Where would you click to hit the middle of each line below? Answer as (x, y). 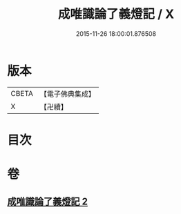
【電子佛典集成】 (67, 94)
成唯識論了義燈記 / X (116, 14)
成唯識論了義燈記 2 (48, 202)
